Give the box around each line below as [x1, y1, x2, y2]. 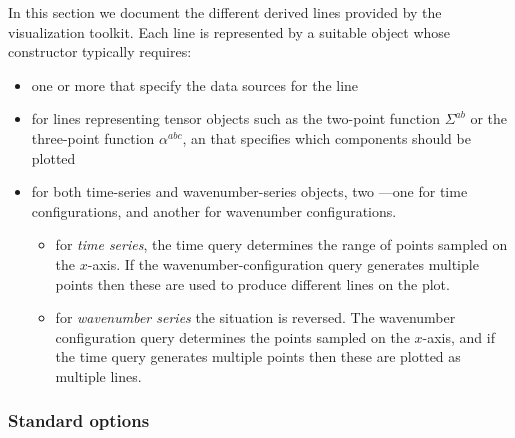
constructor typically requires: [8, 41, 192, 62]
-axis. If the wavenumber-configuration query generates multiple [87, 253, 479, 274]
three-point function [31, 127, 155, 148]
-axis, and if [422, 326, 495, 347]
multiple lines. [55, 365, 142, 386]
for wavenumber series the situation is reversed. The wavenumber [55, 307, 456, 328]
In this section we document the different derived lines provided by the [8, 2, 442, 22]
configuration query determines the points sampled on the [55, 326, 410, 347]
